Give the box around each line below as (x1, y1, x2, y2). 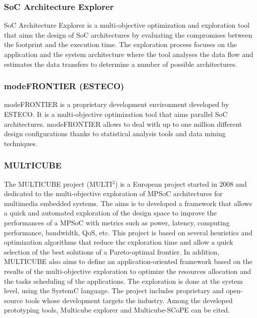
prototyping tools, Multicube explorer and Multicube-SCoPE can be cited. (4, 305, 230, 315)
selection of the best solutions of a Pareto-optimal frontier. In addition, (4, 246, 220, 257)
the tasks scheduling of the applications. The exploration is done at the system (4, 275, 243, 286)
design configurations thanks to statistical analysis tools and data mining (4, 128, 226, 139)
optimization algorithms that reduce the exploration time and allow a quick (4, 237, 233, 247)
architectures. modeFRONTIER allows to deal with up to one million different (4, 118, 242, 129)
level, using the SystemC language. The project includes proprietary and (4, 285, 224, 296)
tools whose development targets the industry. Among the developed (25, 295, 233, 305)
